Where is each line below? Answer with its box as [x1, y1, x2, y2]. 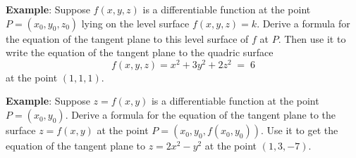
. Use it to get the [260, 123, 338, 138]
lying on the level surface [81, 15, 190, 30]
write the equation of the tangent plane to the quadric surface [6, 45, 274, 60]
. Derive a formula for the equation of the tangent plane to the [65, 107, 336, 122]
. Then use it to [278, 31, 346, 46]
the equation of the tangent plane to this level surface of [6, 31, 249, 46]
